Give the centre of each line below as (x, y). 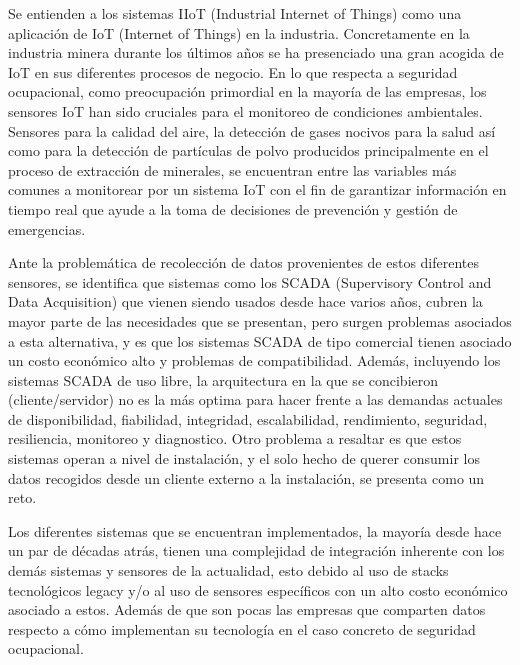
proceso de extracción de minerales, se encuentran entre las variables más (232, 169)
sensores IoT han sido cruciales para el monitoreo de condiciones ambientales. (245, 110)
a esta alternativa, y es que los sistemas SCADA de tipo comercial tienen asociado (260, 340)
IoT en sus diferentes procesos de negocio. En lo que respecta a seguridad (233, 71)
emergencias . (47, 228)
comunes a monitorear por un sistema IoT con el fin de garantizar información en (257, 189)
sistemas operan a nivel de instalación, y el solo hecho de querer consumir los (244, 458)
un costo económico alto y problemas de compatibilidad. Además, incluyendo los (254, 360)
